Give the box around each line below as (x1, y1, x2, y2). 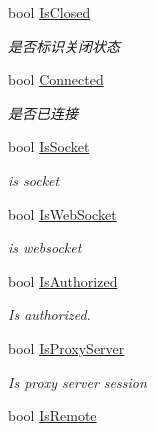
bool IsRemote (8, 405, 97, 426)
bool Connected (8, 69, 104, 90)
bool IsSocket (8, 136, 90, 157)
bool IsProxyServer (8, 337, 125, 358)
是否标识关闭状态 (8, 35, 120, 56)
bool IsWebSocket (8, 203, 117, 224)
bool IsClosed (8, 2, 91, 22)
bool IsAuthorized (8, 270, 118, 291)
